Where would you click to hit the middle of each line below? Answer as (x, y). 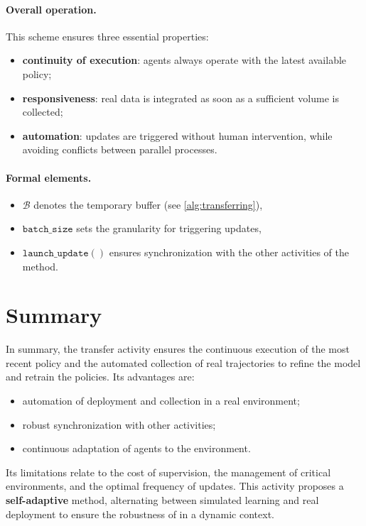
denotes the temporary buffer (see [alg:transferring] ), (148, 204)
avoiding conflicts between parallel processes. (120, 149)
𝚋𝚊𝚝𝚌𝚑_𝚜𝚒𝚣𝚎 (48, 230)
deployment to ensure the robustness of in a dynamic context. (140, 514)
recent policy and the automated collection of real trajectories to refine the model (183, 362)
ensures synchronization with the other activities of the (229, 252)
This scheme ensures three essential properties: (107, 36)
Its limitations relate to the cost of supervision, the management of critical (168, 472)
